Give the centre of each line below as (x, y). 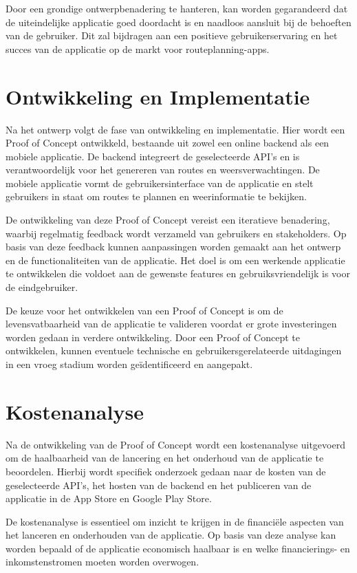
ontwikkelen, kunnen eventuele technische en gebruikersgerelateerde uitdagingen (174, 350)
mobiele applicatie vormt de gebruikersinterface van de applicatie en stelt (160, 183)
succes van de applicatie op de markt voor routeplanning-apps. (138, 48)
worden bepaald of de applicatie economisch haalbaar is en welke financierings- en (178, 548)
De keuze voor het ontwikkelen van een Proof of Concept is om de (144, 310)
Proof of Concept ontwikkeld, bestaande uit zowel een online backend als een (167, 143)
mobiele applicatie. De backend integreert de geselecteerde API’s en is (153, 156)
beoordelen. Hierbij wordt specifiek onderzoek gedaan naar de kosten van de (166, 471)
